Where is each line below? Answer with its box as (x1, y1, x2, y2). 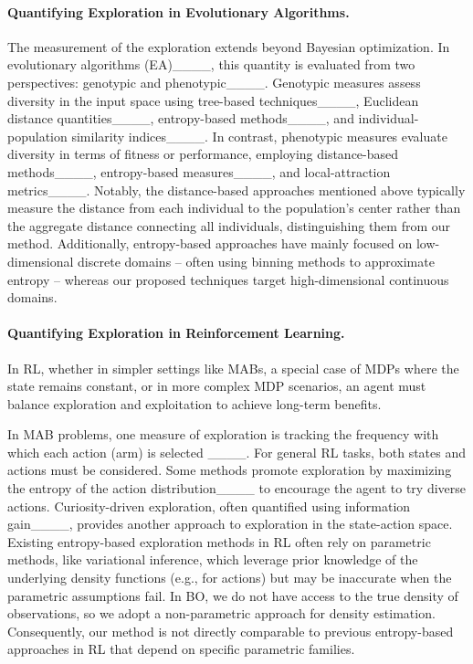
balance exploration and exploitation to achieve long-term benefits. (7, 394, 382, 413)
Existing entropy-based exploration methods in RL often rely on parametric (7, 532, 431, 551)
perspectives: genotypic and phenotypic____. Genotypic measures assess (7, 72, 421, 91)
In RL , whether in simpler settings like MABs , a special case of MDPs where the (7, 358, 459, 377)
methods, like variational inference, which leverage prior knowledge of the (7, 550, 418, 569)
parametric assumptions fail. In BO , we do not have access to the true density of (7, 585, 458, 605)
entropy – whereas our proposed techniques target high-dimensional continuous (7, 269, 449, 289)
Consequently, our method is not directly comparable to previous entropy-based (7, 621, 454, 640)
